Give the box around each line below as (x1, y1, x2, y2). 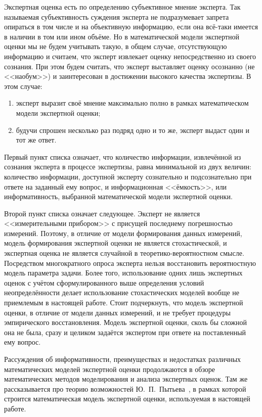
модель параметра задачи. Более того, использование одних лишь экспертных (4, 267, 243, 278)
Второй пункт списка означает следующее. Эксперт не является (4, 208, 200, 218)
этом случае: (4, 80, 42, 91)
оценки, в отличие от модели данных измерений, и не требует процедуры (4, 307, 231, 317)
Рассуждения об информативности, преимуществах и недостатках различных (4, 354, 241, 364)
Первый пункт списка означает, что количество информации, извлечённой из (4, 151, 241, 162)
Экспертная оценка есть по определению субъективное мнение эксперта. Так (4, 2, 241, 12)
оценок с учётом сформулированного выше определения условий (4, 277, 204, 288)
